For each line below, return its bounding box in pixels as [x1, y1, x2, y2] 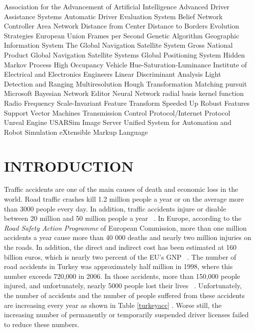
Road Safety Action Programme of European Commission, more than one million [4, 222, 247, 233]
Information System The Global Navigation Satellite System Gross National [4, 40, 233, 50]
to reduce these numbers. [4, 319, 80, 329]
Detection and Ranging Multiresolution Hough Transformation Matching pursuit [4, 78, 247, 89]
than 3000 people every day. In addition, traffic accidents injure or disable [4, 203, 227, 213]
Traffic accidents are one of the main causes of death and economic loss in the [4, 184, 238, 194]
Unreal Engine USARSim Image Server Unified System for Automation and [4, 117, 232, 127]
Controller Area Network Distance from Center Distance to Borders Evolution [4, 21, 239, 31]
